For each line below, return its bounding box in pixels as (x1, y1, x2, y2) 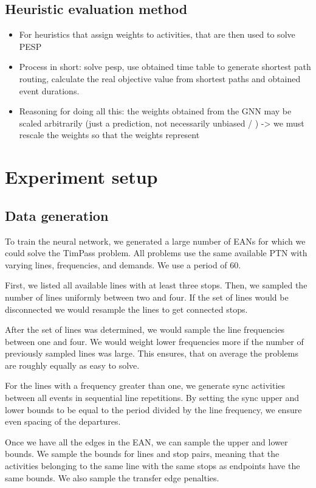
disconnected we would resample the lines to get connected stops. (5, 302, 248, 315)
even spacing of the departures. (5, 415, 121, 428)
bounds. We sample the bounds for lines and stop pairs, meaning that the (5, 447, 280, 460)
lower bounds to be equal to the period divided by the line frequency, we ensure (5, 403, 302, 416)
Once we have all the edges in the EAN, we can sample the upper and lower (5, 435, 288, 448)
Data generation (5, 206, 109, 225)
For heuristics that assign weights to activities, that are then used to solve (19, 28, 295, 41)
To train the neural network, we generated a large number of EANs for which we (5, 234, 306, 247)
